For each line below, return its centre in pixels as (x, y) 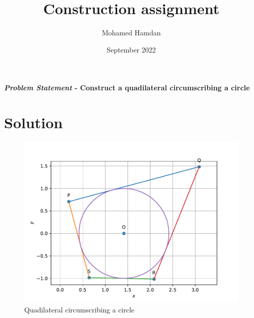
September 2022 (131, 49)
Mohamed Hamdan (131, 33)
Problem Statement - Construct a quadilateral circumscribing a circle (127, 88)
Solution (34, 122)
